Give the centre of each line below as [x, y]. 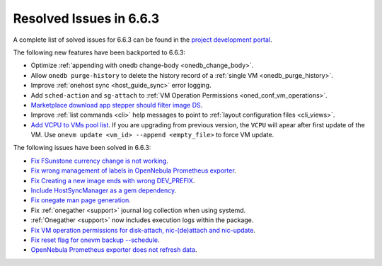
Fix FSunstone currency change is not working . [100, 161]
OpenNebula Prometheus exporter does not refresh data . [114, 250]
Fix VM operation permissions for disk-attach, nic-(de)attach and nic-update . [143, 230]
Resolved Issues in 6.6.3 [86, 18]
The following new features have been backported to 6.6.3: [99, 52]
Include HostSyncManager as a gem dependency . [104, 190]
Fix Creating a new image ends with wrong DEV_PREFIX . [113, 180]
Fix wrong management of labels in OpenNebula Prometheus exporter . [133, 170]
